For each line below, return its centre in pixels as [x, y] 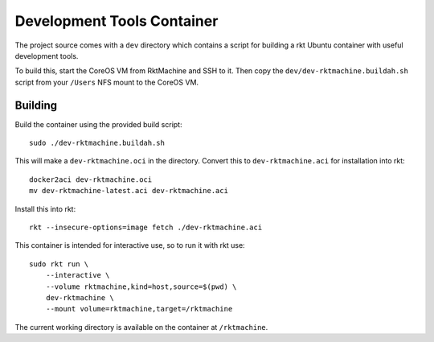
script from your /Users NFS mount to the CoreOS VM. [107, 82]
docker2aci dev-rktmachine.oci [91, 179]
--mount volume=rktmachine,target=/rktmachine [139, 309]
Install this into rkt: [45, 208]
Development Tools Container [117, 21]
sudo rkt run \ [59, 264]
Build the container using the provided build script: [98, 124]
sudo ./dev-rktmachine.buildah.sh [97, 143]
